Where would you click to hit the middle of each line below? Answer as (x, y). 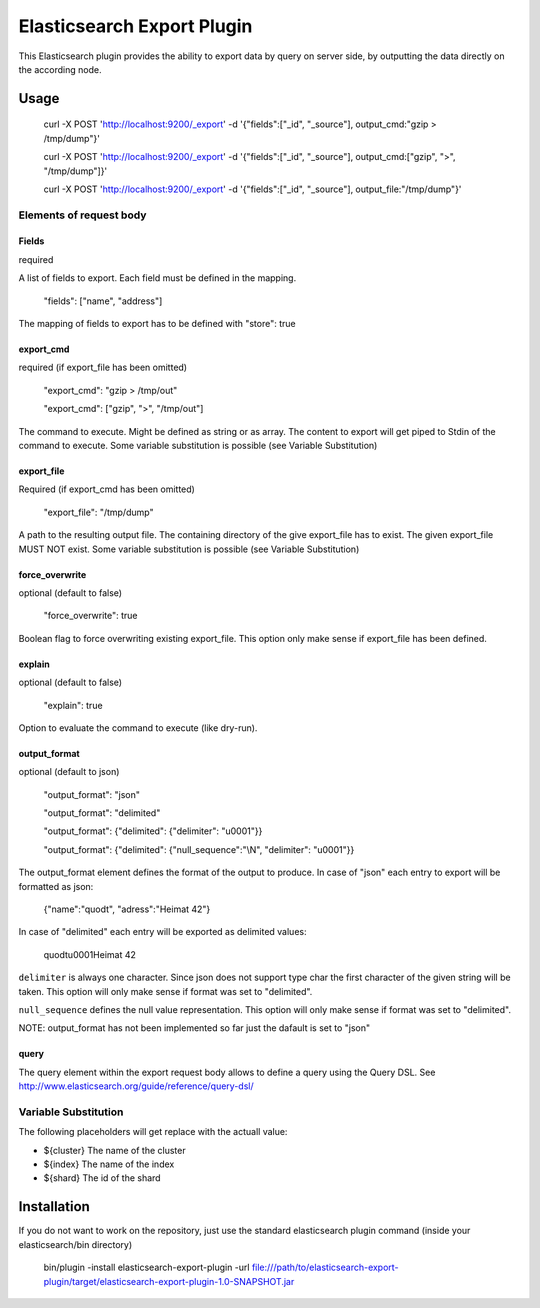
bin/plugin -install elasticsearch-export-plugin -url (146, 1267)
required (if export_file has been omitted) (103, 367)
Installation (54, 1206)
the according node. (60, 69)
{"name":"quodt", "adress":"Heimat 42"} (127, 909)
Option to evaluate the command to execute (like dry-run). (138, 727)
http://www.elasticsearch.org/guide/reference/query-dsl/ (136, 1086)
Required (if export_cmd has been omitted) (106, 489)
